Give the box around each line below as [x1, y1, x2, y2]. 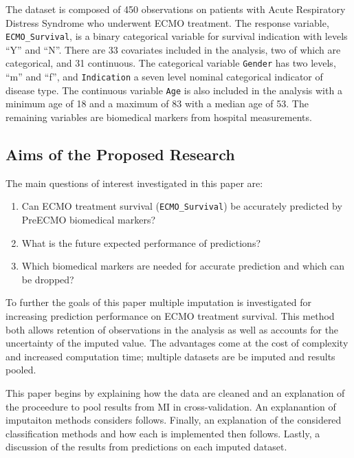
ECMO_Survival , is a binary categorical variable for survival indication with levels [5, 29, 348, 43]
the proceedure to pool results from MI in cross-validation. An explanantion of [5, 399, 336, 413]
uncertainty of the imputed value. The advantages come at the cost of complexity [5, 336, 349, 350]
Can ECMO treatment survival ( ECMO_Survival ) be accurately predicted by [21, 199, 342, 213]
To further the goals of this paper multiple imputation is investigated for [5, 295, 312, 309]
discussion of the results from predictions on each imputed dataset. [5, 439, 287, 454]
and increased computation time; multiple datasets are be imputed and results [5, 349, 335, 363]
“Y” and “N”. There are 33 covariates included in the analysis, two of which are [5, 42, 341, 56]
